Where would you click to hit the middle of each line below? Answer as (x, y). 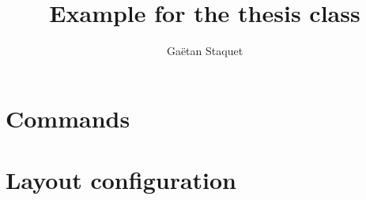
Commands (68, 118)
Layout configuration (121, 180)
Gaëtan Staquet (205, 51)
